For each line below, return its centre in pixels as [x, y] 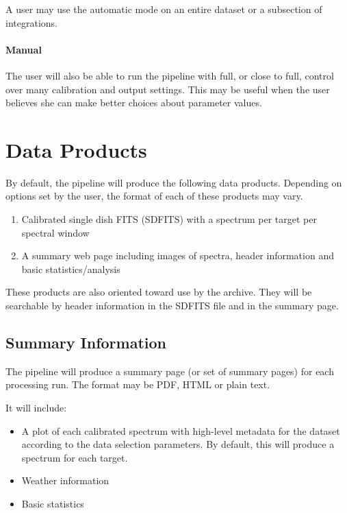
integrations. [31, 22]
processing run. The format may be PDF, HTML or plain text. [138, 384]
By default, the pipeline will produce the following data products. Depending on [174, 182]
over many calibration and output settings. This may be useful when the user [168, 89]
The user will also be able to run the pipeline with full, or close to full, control [170, 75]
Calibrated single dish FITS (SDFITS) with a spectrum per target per [169, 219]
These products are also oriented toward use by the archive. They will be [159, 292]
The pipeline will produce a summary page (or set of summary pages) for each [170, 371]
